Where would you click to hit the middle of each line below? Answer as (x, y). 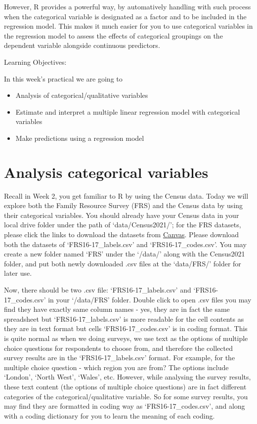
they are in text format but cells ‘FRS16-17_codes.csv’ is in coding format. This (126, 328)
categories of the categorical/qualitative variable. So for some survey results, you (126, 396)
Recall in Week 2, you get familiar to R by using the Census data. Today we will (126, 195)
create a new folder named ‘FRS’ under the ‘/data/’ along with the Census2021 (125, 254)
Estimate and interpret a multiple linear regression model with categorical (128, 111)
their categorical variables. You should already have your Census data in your (122, 215)
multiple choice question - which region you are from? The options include (116, 367)
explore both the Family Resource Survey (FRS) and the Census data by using (124, 205)
